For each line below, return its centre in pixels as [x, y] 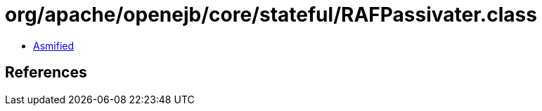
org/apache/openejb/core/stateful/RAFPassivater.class [271, 15]
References [46, 73]
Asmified [54, 45]
